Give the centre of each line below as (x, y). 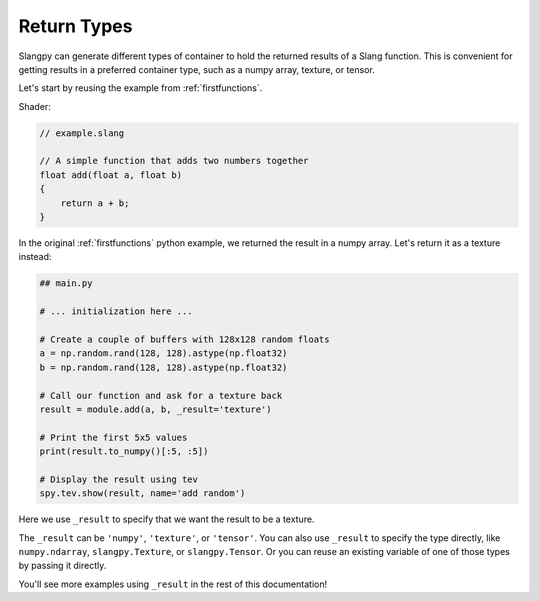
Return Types (75, 26)
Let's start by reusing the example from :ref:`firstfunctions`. (140, 88)
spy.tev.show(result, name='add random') (142, 493)
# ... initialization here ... (116, 311)
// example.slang (82, 133)
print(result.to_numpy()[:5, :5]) (124, 451)
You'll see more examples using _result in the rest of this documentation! (173, 584)
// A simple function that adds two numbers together (174, 161)
